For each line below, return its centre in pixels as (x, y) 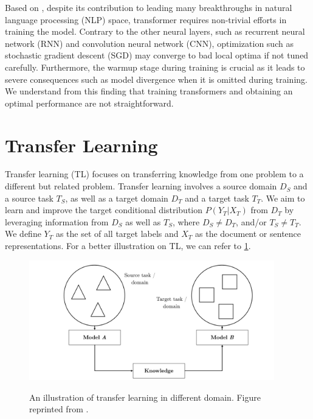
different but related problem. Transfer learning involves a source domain (141, 186)
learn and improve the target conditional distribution (104, 210)
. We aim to (283, 198)
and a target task (217, 198)
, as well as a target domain (117, 198)
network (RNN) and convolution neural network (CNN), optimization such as (149, 43)
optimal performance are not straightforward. (89, 103)
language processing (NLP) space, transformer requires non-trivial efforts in (146, 19)
